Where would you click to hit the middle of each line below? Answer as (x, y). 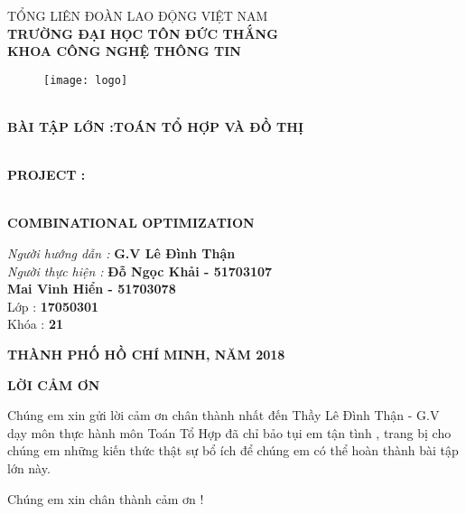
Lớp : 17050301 (53, 306)
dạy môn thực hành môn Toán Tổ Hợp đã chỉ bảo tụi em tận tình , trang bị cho (229, 432)
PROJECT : (47, 175)
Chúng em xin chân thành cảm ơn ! (106, 498)
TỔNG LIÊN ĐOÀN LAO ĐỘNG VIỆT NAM (138, 15)
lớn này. (29, 467)
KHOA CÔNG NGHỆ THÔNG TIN (124, 51)
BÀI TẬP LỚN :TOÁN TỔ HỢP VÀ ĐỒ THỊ (155, 127)
